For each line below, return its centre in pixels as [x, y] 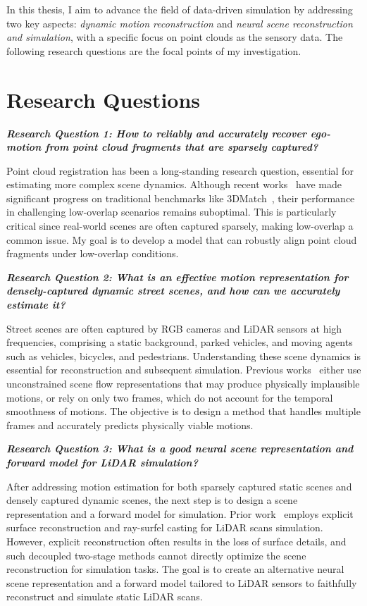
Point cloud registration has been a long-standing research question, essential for [180, 170]
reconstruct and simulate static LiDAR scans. [105, 596]
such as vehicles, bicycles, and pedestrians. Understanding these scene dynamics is [183, 355]
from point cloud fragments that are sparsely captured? [182, 147]
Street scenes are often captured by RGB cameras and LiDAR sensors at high [174, 328]
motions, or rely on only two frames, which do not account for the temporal [170, 397]
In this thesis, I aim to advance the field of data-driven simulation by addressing [180, 9]
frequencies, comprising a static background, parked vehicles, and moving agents [180, 342]
